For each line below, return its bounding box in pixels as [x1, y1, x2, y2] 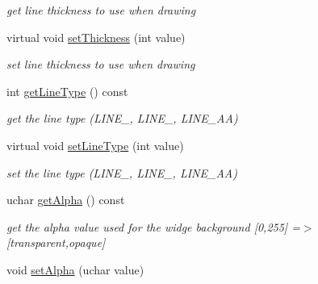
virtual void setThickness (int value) [6, 28, 186, 45]
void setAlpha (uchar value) [6, 261, 144, 278]
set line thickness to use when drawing [6, 56, 195, 73]
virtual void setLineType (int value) [6, 136, 184, 153]
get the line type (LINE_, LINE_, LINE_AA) [6, 110, 238, 127]
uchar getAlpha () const [6, 191, 125, 208]
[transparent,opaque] [6, 234, 106, 251]
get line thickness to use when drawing [6, 2, 196, 18]
